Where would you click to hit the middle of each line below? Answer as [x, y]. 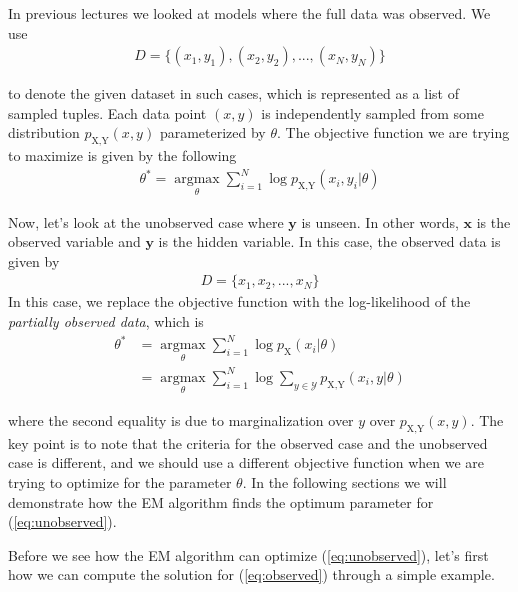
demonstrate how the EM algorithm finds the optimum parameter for [221, 501]
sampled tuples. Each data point [107, 112]
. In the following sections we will [344, 482]
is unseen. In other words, [380, 221]
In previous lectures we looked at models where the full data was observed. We [249, 13]
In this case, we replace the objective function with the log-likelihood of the [239, 301]
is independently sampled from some [372, 112]
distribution [44, 132]
